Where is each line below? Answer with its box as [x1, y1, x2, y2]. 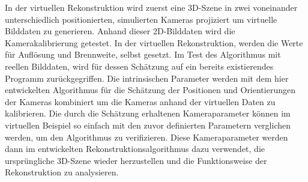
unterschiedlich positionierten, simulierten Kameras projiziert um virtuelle [5, 13, 277, 25]
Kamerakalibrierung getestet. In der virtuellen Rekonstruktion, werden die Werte [5, 36, 303, 49]
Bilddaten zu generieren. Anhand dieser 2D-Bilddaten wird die [5, 25, 235, 37]
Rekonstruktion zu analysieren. [5, 166, 119, 178]
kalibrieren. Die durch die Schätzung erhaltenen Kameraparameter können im [5, 107, 291, 120]
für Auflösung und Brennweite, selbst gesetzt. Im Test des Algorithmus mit [5, 48, 281, 61]
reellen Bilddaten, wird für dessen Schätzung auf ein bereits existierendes [5, 59, 274, 72]
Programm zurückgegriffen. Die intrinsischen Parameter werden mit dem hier [5, 71, 289, 84]
